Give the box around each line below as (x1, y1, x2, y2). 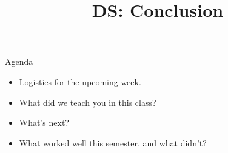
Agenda (5, 55, 33, 68)
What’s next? (19, 116, 69, 129)
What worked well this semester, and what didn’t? (19, 136, 207, 149)
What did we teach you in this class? (19, 96, 156, 108)
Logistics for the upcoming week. (19, 75, 141, 88)
